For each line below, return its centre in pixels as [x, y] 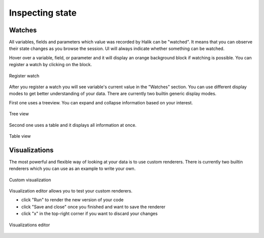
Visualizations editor [30, 225]
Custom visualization [30, 180]
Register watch [24, 75]
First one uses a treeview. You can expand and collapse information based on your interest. [101, 102]
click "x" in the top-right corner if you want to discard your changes [89, 214]
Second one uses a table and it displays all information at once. [73, 125]
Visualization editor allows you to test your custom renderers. [71, 191]
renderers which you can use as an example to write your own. [72, 168]
